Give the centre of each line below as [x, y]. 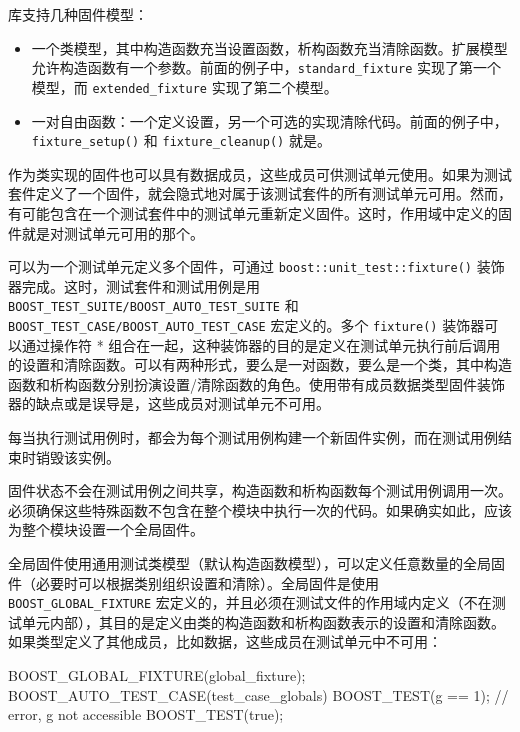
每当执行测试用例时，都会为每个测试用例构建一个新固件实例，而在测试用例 [253, 437]
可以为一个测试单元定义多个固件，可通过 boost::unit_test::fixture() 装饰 [256, 266]
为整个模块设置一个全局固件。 [106, 529]
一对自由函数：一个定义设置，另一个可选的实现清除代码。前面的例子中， [269, 120]
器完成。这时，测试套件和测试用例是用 [134, 285]
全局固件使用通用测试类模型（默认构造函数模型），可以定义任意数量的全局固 [256, 563]
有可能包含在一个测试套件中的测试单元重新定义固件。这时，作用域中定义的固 [260, 212]
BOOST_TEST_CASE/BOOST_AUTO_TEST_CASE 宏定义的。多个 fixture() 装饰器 [246, 325]
